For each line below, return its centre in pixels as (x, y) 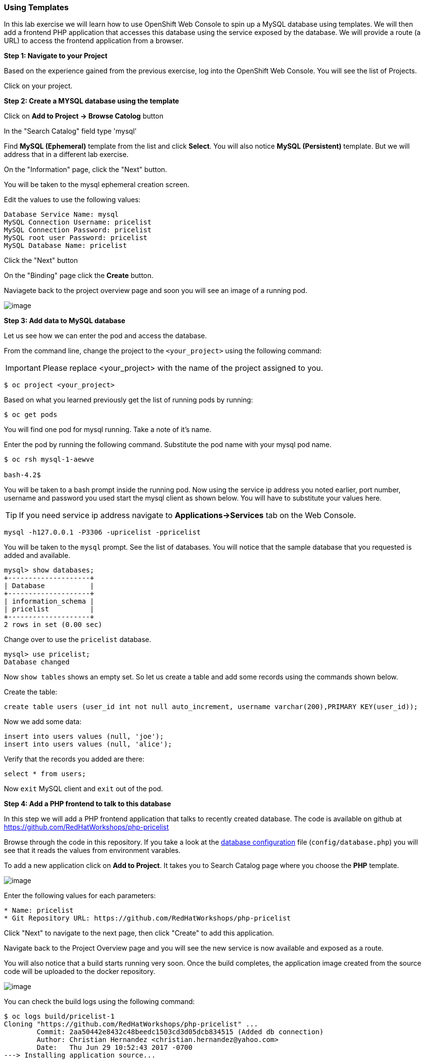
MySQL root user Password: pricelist (76, 238)
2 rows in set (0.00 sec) (53, 625)
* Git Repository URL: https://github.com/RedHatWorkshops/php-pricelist (148, 918)
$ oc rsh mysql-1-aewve (49, 460)
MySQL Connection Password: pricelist (78, 230)
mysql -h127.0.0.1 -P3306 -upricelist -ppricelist (102, 532)
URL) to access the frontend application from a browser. (94, 41)
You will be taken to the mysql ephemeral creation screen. (97, 185)
